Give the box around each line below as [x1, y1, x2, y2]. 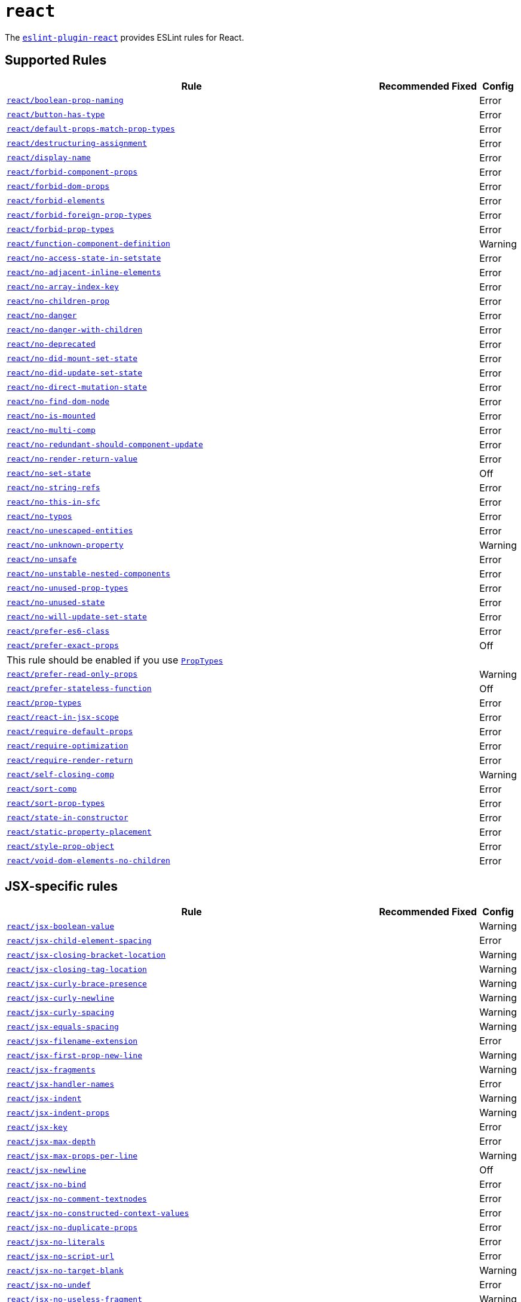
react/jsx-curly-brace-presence [7, 979, 147, 988]
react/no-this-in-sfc [7, 497, 100, 507]
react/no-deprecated [7, 340, 96, 349]
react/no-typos [7, 512, 72, 521]
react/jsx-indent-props [7, 1108, 110, 1117]
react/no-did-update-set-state [7, 368, 142, 378]
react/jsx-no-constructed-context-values [7, 1208, 189, 1218]
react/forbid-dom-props [7, 182, 110, 191]
